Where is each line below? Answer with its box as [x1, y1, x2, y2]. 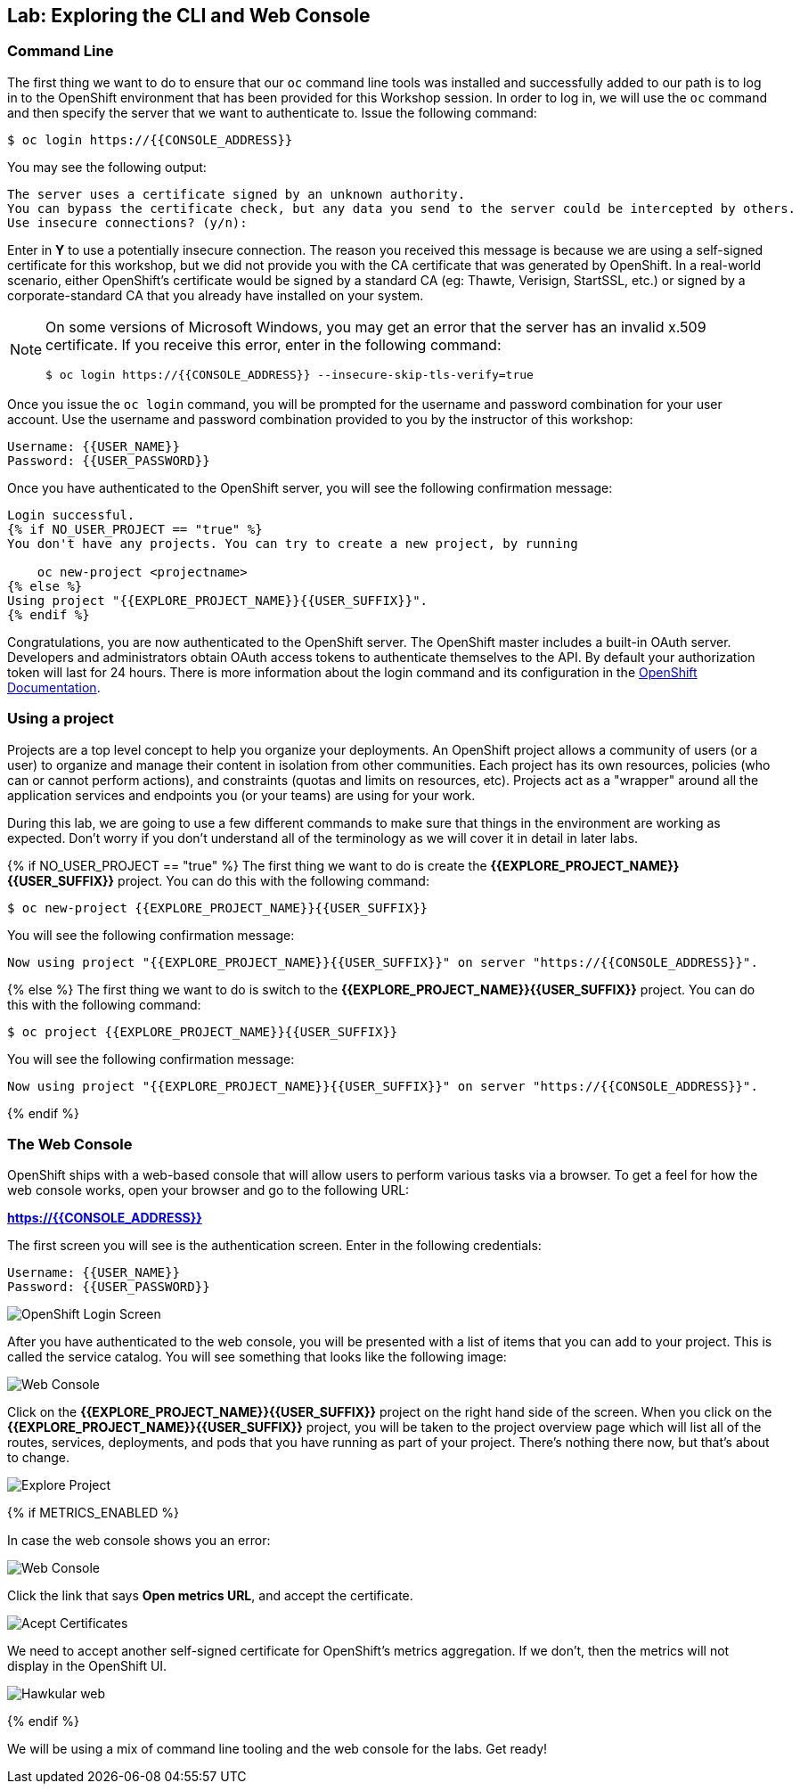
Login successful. [7, 507, 135, 522]
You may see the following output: [7, 159, 207, 175]
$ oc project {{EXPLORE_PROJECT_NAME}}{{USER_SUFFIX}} [7, 1024, 398, 1039]
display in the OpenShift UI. [7, 1658, 167, 1674]
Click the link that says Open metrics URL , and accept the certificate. [7, 1588, 413, 1604]
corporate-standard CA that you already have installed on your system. [7, 287, 424, 303]
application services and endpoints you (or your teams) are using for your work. [7, 787, 476, 803]
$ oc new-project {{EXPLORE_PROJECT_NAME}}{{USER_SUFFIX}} [7, 900, 429, 915]
